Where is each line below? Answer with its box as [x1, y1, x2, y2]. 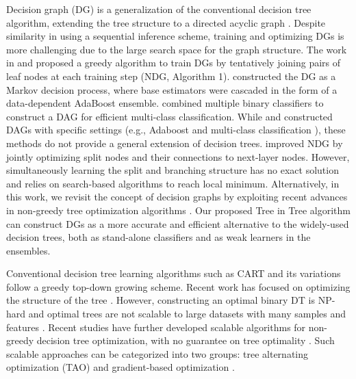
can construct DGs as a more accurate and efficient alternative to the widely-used [6, 216, 349, 231]
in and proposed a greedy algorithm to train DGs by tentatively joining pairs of [6, 55, 341, 70]
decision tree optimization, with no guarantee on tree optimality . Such [36, 333, 335, 348]
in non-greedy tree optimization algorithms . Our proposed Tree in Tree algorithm [6, 202, 351, 217]
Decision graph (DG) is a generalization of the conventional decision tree [6, 2, 311, 16]
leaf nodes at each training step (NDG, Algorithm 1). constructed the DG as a [6, 68, 336, 83]
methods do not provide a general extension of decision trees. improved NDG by [6, 135, 343, 150]
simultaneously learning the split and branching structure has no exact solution [6, 163, 339, 177]
